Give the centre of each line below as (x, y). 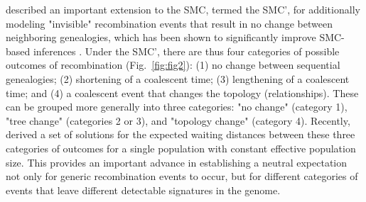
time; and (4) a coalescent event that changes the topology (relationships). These (182, 92)
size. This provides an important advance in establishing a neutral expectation (177, 162)
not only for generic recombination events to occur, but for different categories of (182, 176)
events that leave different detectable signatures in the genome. (143, 190)
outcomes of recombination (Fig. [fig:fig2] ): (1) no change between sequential (173, 65)
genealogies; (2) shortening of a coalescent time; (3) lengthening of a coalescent (178, 78)
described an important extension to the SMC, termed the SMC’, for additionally (183, 9)
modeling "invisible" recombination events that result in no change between (169, 23)
